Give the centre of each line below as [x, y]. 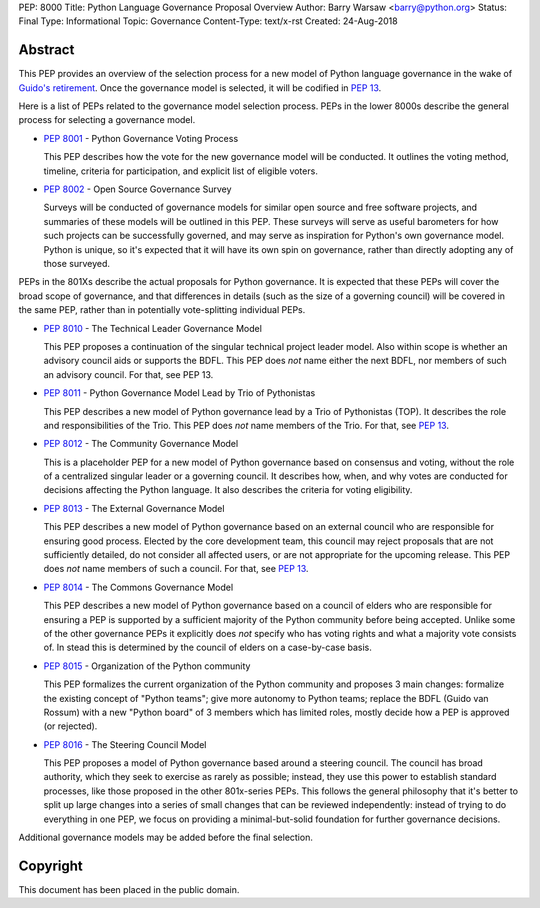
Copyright [51, 865]
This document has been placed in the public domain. [129, 889]
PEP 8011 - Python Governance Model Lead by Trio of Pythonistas [179, 393]
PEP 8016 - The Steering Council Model [125, 744]
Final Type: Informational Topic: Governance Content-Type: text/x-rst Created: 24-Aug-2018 [208, 21]
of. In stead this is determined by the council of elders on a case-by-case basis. [207, 647]
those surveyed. [76, 263]
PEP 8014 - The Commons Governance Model [138, 587]
